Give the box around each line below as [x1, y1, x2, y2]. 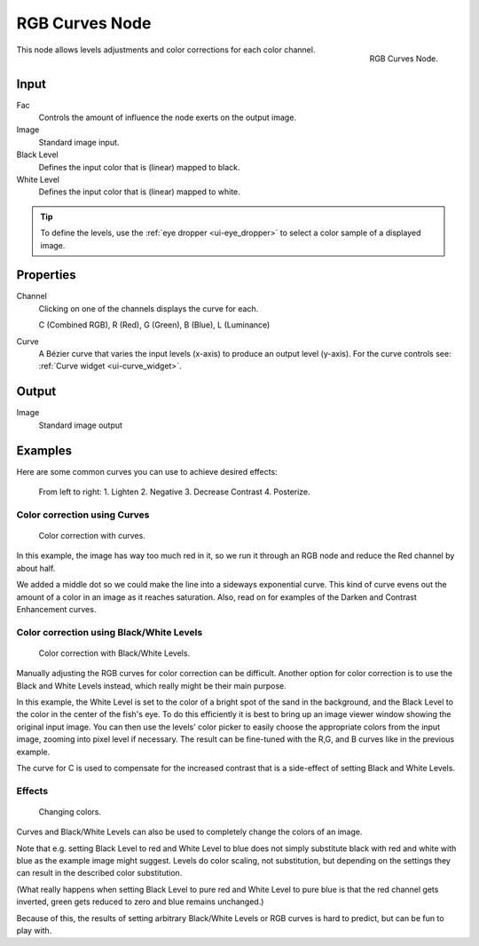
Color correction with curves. [38, 530, 145, 540]
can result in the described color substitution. [16, 868, 183, 879]
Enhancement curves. [16, 603, 97, 614]
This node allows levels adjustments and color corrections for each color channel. [16, 44, 316, 55]
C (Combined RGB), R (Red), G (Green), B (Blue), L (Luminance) [38, 319, 271, 330]
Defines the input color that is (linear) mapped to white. [38, 186, 241, 197]
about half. [16, 563, 56, 573]
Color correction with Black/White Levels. [38, 648, 191, 658]
